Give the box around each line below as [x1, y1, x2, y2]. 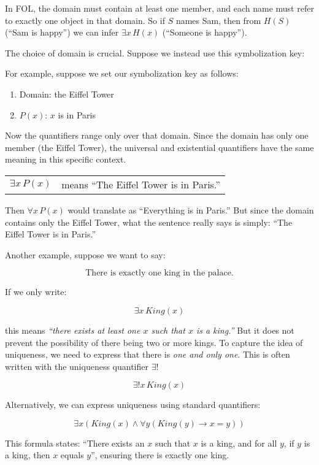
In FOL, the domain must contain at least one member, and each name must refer [5, 2, 314, 14]
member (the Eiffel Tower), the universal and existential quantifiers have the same [5, 140, 314, 153]
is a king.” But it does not [196, 323, 294, 336]
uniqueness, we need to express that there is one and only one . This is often [5, 348, 290, 361]
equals [60, 448, 84, 461]
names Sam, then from [175, 13, 261, 26]
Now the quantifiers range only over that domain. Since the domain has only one [5, 129, 309, 142]
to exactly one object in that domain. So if [5, 13, 165, 26]
